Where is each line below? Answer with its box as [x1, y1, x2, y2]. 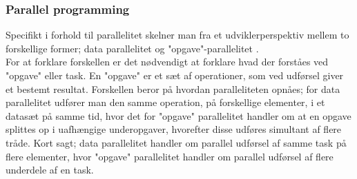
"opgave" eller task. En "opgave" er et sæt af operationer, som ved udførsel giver [6, 68, 344, 82]
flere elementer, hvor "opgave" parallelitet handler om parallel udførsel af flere [6, 149, 334, 163]
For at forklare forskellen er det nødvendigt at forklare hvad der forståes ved [6, 54, 329, 69]
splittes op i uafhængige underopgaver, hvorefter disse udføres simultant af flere [6, 122, 342, 136]
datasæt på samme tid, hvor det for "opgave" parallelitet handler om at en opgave [6, 108, 351, 123]
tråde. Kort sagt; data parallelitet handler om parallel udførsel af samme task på [6, 135, 347, 149]
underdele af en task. [6, 162, 94, 177]
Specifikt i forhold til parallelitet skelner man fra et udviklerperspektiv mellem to [6, 28, 349, 42]
